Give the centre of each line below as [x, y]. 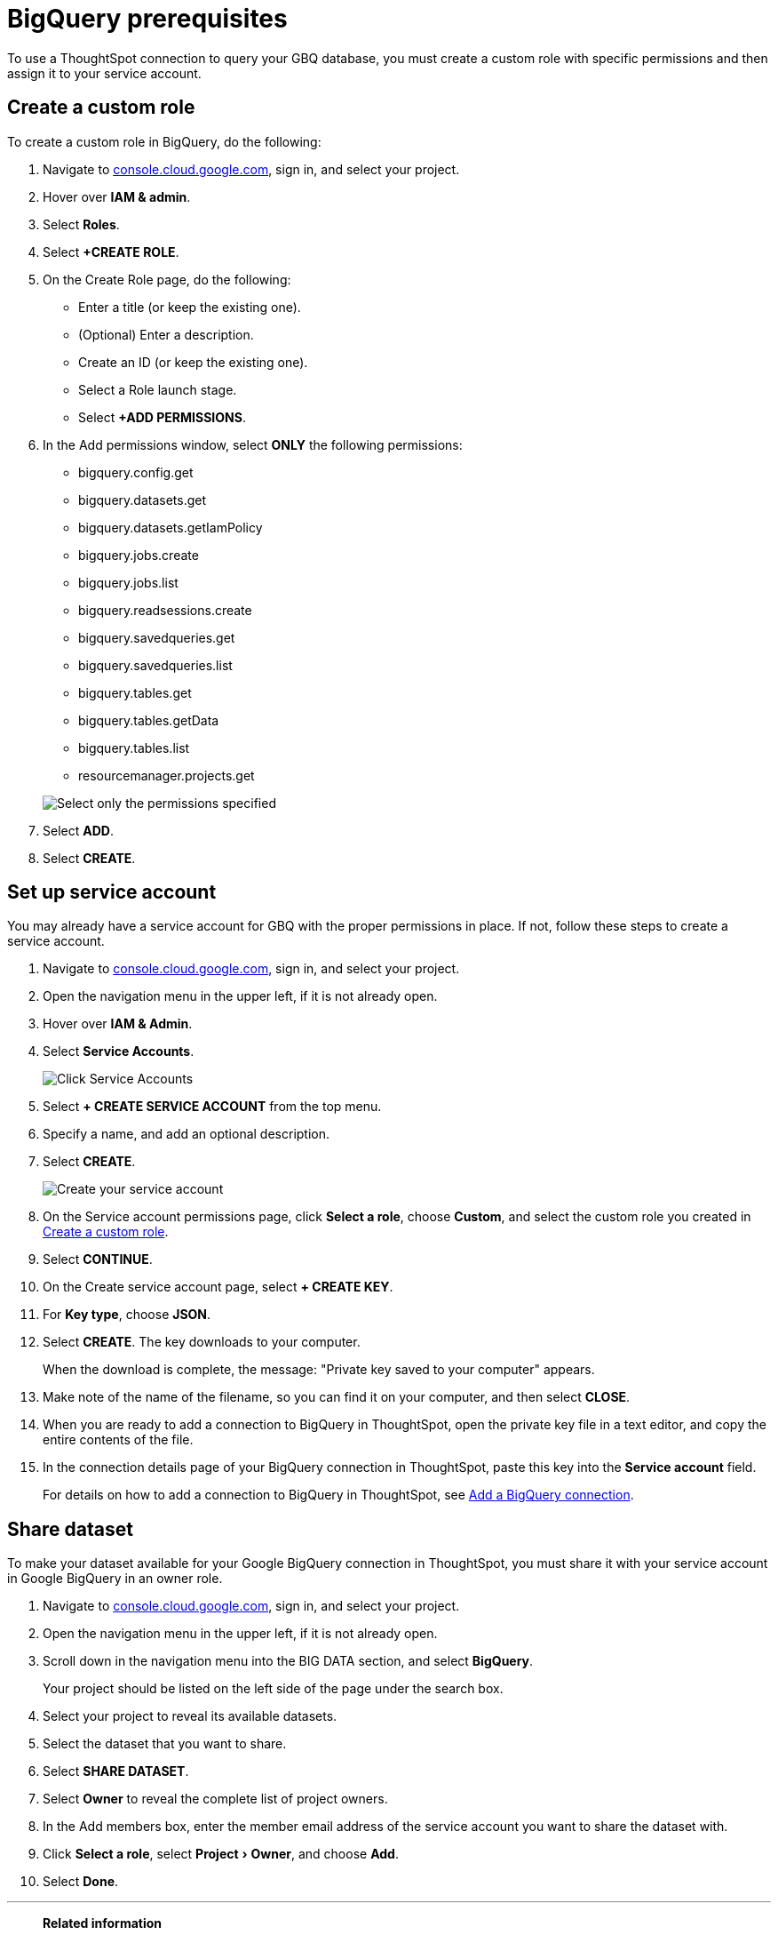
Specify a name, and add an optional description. [187, 1134]
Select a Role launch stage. [158, 389]
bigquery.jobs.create [139, 555]
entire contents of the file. [118, 1440]
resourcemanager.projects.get [167, 775]
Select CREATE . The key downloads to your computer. [202, 1342]
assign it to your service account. [104, 73]
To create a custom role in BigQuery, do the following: [164, 141]
